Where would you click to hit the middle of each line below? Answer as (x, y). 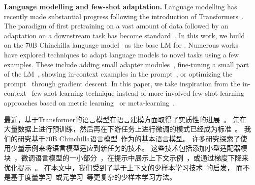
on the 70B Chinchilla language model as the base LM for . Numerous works (121, 45)
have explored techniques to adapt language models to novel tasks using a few (122, 54)
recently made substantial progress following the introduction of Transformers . (124, 16)
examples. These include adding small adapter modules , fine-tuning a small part (127, 64)
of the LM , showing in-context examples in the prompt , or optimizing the (118, 74)
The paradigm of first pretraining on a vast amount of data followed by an (116, 26)
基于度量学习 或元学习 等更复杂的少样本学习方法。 (93, 177)
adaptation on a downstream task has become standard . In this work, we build (125, 35)
